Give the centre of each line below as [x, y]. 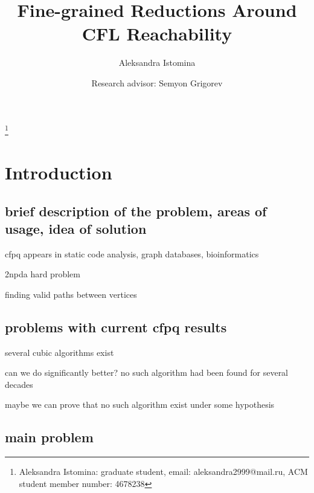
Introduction [59, 172]
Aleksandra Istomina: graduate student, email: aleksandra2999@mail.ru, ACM [163, 472]
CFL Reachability [157, 34]
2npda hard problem [43, 274]
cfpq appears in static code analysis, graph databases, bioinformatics [132, 253]
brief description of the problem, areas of [136, 211]
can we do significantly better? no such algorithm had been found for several [147, 372]
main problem [49, 437]
